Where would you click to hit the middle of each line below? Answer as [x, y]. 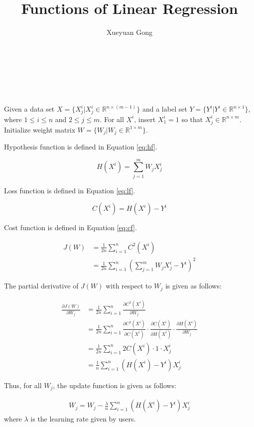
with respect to [129, 286]
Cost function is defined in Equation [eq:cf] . [70, 227]
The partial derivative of [41, 286]
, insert [145, 119]
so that [192, 119]
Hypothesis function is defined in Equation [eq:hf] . [81, 147]
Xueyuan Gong [129, 32]
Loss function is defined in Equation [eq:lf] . [70, 190]
